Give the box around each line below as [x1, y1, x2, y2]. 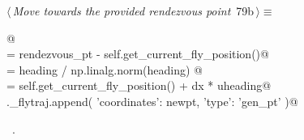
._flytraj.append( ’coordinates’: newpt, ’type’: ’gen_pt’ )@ [6, 92, 298, 109]
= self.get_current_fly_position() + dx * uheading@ [6, 77, 272, 94]
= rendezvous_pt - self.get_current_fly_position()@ [6, 45, 269, 62]
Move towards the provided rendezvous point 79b [12, 2, 255, 19]
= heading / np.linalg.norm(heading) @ [6, 61, 203, 78]
